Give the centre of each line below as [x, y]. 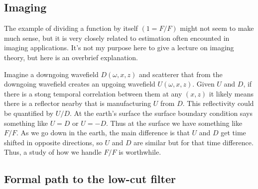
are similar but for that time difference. [193, 142]
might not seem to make [217, 28]
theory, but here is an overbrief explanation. [71, 57]
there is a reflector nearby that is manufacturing [78, 103]
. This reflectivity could [218, 103]
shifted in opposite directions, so [53, 142]
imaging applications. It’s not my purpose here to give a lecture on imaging [119, 47]
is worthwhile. [140, 152]
